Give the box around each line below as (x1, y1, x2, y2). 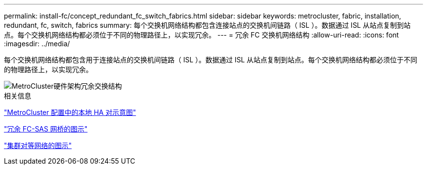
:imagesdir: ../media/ (4, 39, 70, 48)
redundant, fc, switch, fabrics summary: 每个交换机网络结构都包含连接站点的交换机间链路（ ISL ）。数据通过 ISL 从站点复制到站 (4, 21, 411, 29)
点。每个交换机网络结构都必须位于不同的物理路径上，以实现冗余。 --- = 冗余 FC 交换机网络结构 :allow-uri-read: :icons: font (4, 31, 399, 39)
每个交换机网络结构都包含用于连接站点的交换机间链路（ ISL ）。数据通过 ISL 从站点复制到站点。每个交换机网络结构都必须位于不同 (4, 56, 418, 64)
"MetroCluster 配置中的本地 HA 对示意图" (4, 108, 136, 116)
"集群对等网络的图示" (4, 141, 72, 150)
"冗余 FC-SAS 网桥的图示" (4, 125, 88, 133)
